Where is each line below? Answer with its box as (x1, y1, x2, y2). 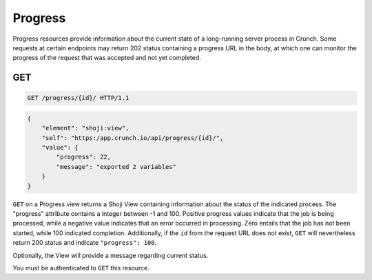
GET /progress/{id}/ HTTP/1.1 (27, 94, 130, 102)
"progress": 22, (56, 153, 112, 161)
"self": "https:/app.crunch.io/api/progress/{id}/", (41, 134, 224, 141)
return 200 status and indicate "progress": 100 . (12, 239, 157, 247)
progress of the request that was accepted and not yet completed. (12, 54, 201, 62)
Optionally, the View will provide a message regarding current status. (12, 251, 209, 259)
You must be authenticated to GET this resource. (12, 263, 149, 272)
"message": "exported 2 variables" (56, 163, 177, 170)
